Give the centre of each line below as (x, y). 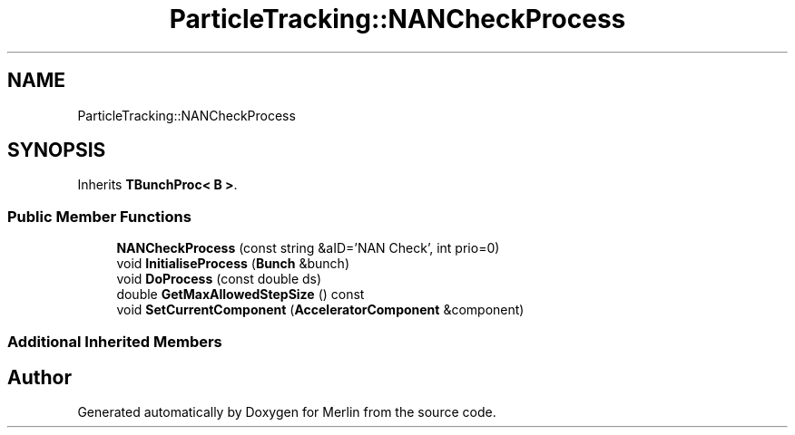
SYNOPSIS (57, 150)
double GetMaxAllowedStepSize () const (240, 295)
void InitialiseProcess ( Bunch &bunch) (233, 264)
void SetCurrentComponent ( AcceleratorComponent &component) (320, 310)
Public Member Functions (99, 216)
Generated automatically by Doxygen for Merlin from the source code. (287, 412)
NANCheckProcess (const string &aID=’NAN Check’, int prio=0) (308, 248)
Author (39, 377)
